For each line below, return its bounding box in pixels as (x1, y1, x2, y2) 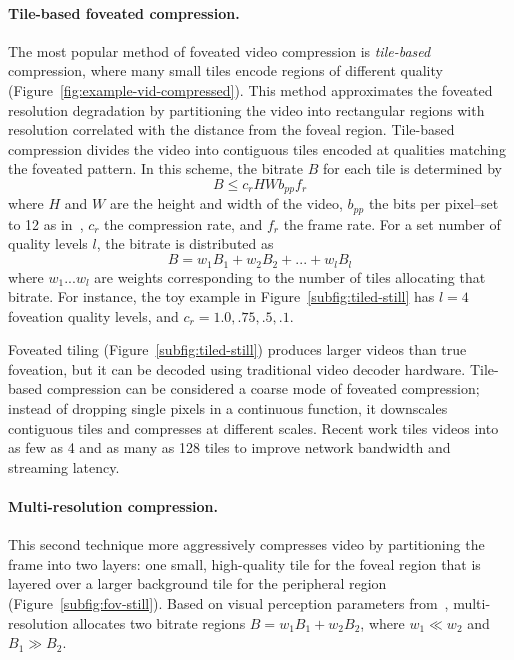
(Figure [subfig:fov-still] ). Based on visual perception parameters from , (8, 593, 449, 614)
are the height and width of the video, (109, 193, 343, 214)
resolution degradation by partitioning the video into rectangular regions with (8, 99, 485, 120)
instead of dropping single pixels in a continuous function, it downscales (8, 398, 448, 419)
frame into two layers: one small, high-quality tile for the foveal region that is (8, 553, 481, 574)
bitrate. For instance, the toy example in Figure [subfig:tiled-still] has (8, 286, 435, 307)
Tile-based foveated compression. (8, 2, 240, 23)
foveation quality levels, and (8, 305, 179, 326)
